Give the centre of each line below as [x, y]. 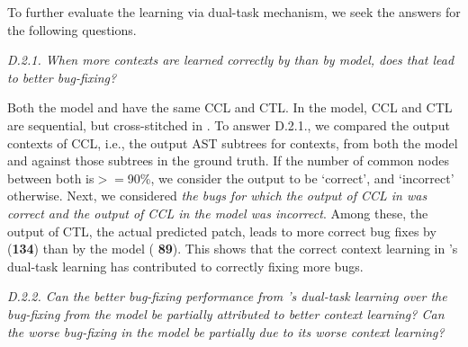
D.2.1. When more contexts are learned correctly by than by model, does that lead [231, 60]
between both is [51, 178]
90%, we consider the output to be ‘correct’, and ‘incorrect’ [291, 178]
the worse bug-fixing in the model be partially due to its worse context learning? [226, 331]
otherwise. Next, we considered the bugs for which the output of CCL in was [217, 196]
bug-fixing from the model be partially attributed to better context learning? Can [226, 313]
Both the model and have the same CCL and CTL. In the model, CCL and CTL [230, 107]
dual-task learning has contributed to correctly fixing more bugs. [185, 266]
